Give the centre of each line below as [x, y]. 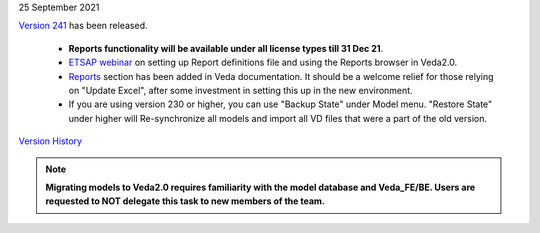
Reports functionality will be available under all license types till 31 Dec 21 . [226, 48]
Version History [50, 141]
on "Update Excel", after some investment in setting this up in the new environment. [241, 90]
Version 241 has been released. [83, 26]
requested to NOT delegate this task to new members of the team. [185, 201]
